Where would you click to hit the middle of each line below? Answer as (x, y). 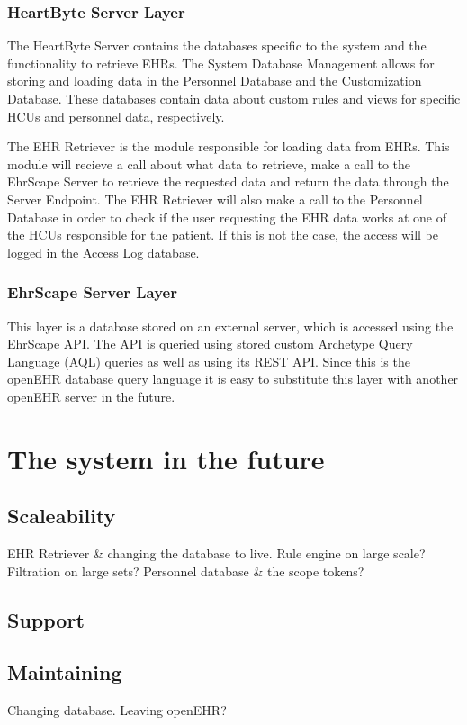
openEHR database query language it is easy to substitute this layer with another (233, 379)
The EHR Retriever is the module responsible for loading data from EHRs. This (229, 146)
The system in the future (166, 458)
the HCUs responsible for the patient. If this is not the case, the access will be (223, 235)
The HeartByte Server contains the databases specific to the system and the (217, 45)
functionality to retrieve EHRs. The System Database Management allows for (221, 63)
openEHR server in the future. (91, 396)
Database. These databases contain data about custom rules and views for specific (234, 98)
